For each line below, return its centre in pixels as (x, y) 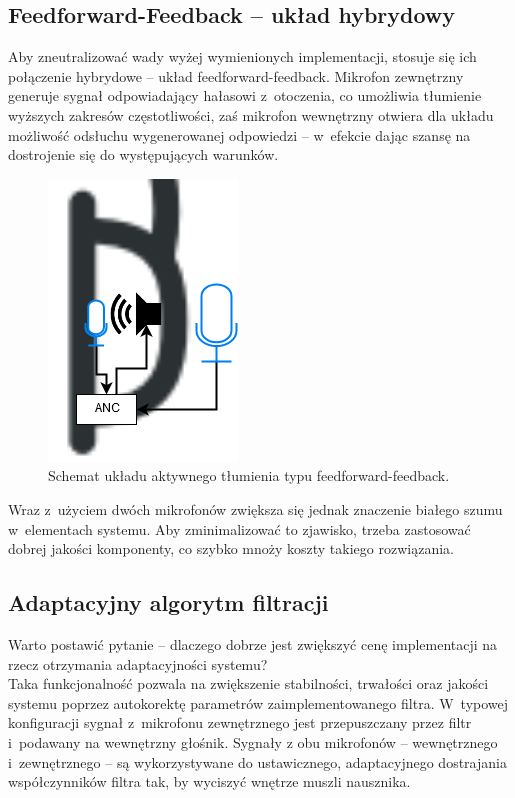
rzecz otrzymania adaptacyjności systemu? (138, 663)
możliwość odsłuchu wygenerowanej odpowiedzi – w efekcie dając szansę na (239, 134)
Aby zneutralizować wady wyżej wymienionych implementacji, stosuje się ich (242, 56)
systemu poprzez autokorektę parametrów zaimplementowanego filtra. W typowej (258, 702)
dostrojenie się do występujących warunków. (143, 154)
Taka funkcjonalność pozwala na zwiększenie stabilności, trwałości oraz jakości (248, 683)
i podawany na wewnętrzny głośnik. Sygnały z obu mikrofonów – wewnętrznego (253, 741)
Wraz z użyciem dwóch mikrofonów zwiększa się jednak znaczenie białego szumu (255, 508)
